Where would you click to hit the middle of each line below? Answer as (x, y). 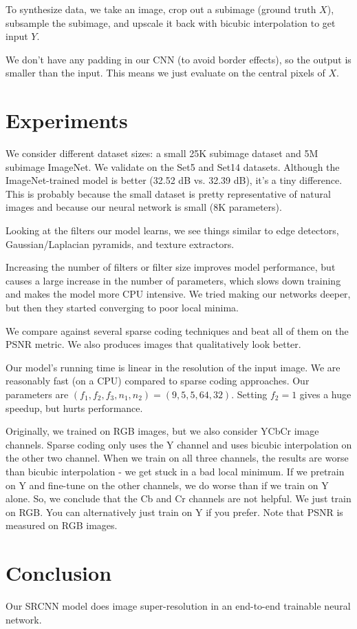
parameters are (37, 394)
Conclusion (59, 573)
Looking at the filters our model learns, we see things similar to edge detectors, (172, 230)
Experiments (67, 120)
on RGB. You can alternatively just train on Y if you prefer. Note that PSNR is (174, 512)
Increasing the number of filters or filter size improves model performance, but (171, 267)
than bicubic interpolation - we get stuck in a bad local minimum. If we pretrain (175, 471)
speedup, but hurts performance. (74, 408)
